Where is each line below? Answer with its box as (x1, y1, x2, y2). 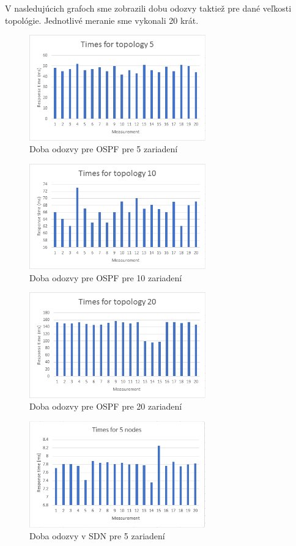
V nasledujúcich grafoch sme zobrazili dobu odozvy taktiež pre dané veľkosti (5, 2, 292, 14)
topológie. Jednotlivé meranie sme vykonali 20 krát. (5, 13, 199, 26)
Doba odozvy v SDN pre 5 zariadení (29, 529, 165, 542)
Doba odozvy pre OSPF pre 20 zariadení (29, 400, 182, 413)
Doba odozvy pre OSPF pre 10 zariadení (29, 271, 182, 284)
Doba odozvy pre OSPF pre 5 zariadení (29, 142, 178, 155)
